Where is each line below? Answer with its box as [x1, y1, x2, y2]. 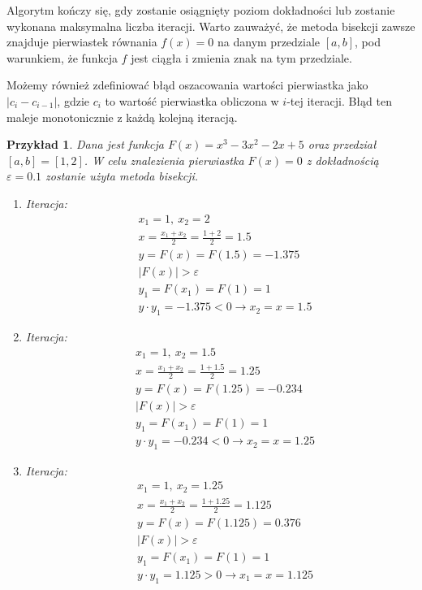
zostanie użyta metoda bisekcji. [45, 167, 198, 184]
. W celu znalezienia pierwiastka [84, 151, 244, 168]
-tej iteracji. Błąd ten [286, 92, 392, 109]
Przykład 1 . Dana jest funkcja [6, 136, 164, 153]
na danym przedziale [217, 33, 321, 50]
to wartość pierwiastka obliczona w [105, 92, 279, 109]
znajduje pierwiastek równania [6, 33, 157, 50]
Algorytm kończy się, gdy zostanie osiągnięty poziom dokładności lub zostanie [6, 2, 395, 18]
